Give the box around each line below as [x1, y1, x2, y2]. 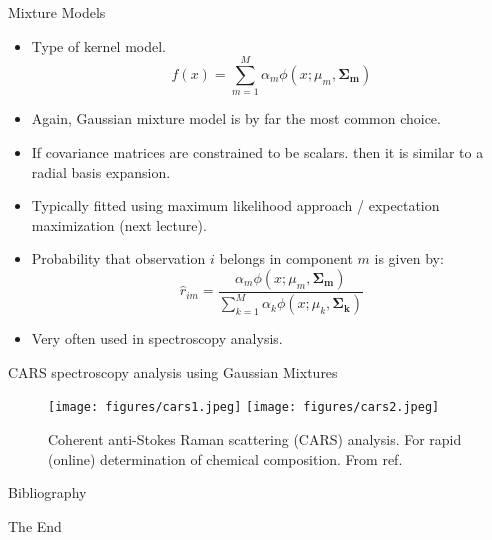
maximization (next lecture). [31, 214, 207, 235]
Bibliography [8, 482, 87, 503]
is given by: [374, 248, 444, 269]
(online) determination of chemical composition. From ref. [48, 448, 403, 469]
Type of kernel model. [31, 35, 167, 56]
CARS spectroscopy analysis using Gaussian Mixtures [8, 361, 338, 382]
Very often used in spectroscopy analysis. [31, 328, 283, 349]
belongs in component [219, 248, 353, 269]
